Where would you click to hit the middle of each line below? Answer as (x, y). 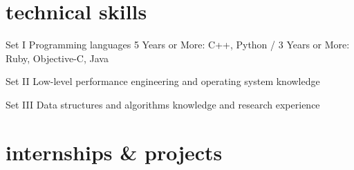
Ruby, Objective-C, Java (57, 58)
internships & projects (114, 152)
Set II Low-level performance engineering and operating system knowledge (163, 81)
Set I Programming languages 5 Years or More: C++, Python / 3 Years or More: (178, 45)
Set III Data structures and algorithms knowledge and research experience (163, 104)
